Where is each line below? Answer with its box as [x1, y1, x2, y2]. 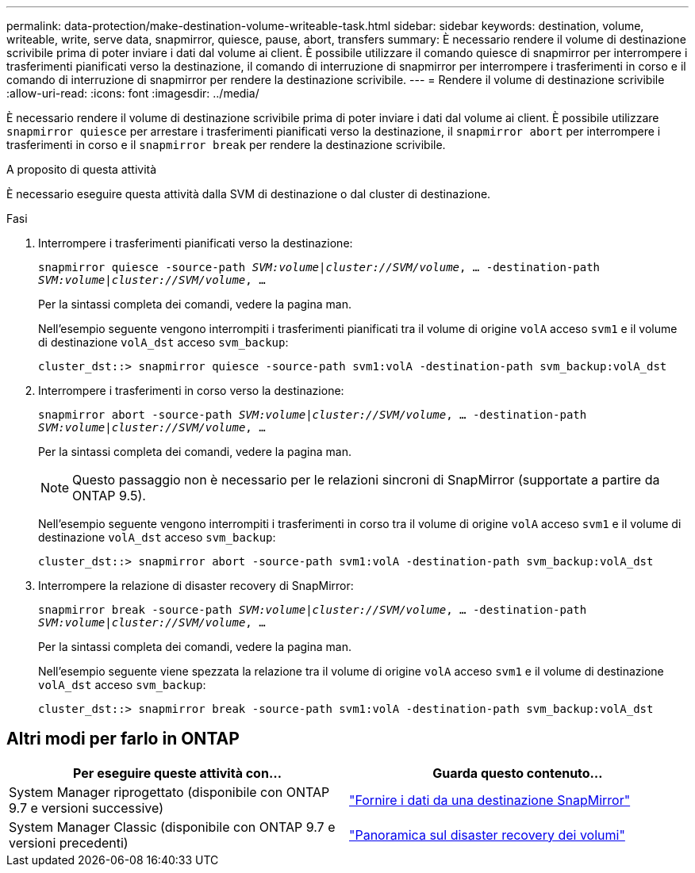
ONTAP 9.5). [72, 488, 146, 504]
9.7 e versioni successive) [9, 799, 163, 816]
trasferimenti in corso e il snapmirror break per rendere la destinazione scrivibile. [6, 138, 446, 151]
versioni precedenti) [9, 834, 129, 851]
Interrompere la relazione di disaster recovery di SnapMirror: [38, 579, 354, 592]
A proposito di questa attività [6, 163, 157, 176]
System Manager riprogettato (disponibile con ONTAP [9, 783, 330, 800]
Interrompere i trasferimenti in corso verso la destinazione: [38, 384, 344, 397]
